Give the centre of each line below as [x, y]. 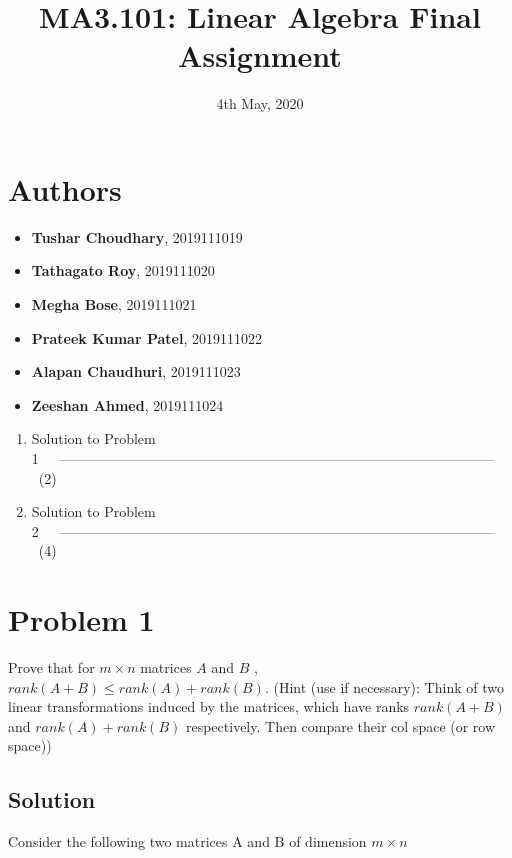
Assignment [260, 55]
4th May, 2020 [260, 103]
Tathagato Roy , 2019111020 [123, 270]
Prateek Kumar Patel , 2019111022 [146, 337]
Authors [65, 188]
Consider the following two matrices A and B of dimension [187, 841]
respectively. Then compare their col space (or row [340, 725]
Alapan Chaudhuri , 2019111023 [136, 371]
